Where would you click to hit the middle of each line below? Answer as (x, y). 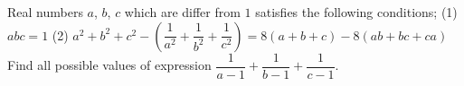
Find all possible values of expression (109, 65)
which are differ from (182, 12)
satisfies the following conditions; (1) (356, 12)
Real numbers (45, 12)
